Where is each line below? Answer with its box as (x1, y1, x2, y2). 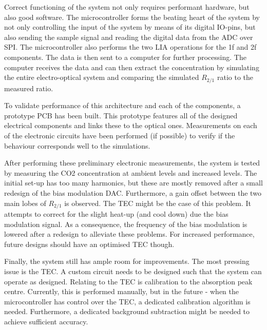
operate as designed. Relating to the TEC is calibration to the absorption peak (4, 276, 253, 286)
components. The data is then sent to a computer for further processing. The (4, 51, 246, 62)
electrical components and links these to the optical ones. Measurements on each (4, 120, 257, 131)
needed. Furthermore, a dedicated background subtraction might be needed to (4, 306, 250, 317)
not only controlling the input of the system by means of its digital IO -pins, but (4, 22, 256, 32)
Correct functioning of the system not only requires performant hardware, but (4, 2, 250, 12)
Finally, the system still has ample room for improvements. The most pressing (4, 256, 250, 266)
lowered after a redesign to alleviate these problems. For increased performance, (4, 229, 255, 239)
